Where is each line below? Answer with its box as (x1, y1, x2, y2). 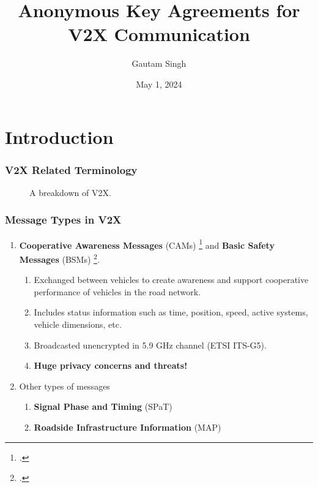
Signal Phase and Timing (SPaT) (34, 400, 172, 413)
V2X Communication (68, 21, 250, 47)
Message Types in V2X (5, 212, 122, 227)
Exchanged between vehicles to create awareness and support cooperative (34, 273, 309, 286)
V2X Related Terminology (5, 162, 138, 177)
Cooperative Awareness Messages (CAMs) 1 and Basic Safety (19, 236, 275, 251)
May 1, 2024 (136, 77, 182, 90)
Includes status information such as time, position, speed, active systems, (34, 306, 308, 319)
